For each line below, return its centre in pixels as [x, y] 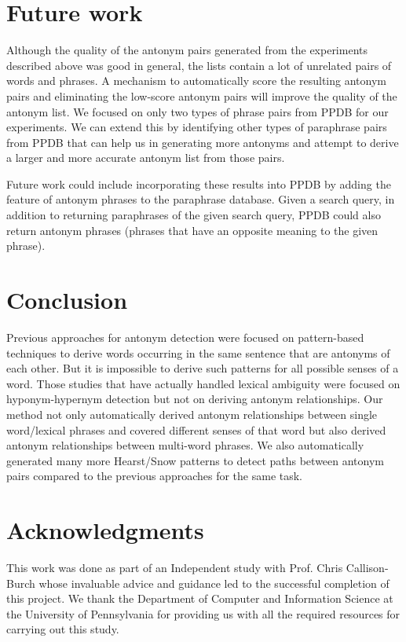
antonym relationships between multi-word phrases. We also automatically [185, 445]
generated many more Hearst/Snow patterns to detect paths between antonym [196, 460]
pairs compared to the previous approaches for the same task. [155, 476]
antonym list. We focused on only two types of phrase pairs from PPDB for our [198, 111]
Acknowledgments [105, 530]
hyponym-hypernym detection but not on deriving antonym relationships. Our [195, 399]
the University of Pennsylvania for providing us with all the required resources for [203, 613]
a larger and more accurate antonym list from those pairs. [146, 158]
